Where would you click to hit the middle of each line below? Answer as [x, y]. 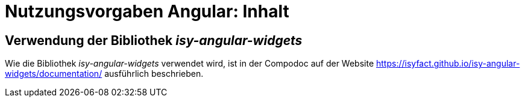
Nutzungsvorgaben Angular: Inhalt [147, 11]
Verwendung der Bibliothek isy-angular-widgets [154, 40]
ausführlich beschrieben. [154, 74]
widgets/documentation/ [54, 74]
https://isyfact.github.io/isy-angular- [448, 64]
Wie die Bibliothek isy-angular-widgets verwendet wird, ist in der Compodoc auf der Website [190, 64]
